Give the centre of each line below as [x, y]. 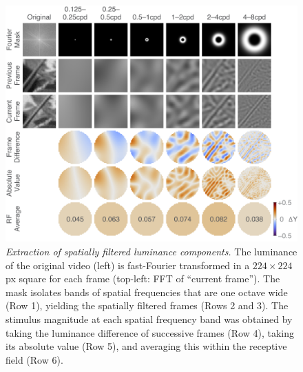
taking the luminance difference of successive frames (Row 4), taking [150, 332]
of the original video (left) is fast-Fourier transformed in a [128, 265]
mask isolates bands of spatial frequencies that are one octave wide [147, 292]
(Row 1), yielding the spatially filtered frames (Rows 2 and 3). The [147, 305]
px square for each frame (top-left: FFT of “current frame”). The [143, 278]
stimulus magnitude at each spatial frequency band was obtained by [149, 319]
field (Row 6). [34, 359]
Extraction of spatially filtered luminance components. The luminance [151, 252]
